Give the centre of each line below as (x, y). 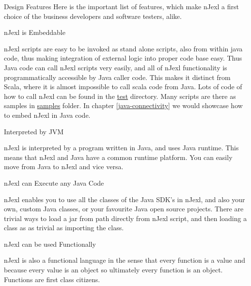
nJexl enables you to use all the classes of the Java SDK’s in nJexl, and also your (125, 199)
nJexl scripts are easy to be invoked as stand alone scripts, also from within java (123, 48)
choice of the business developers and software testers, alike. (93, 16)
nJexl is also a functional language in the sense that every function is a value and (125, 260)
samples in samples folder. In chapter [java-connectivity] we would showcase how (123, 105)
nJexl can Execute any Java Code (54, 183)
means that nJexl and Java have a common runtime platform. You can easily (118, 157)
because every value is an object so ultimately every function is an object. (113, 270)
